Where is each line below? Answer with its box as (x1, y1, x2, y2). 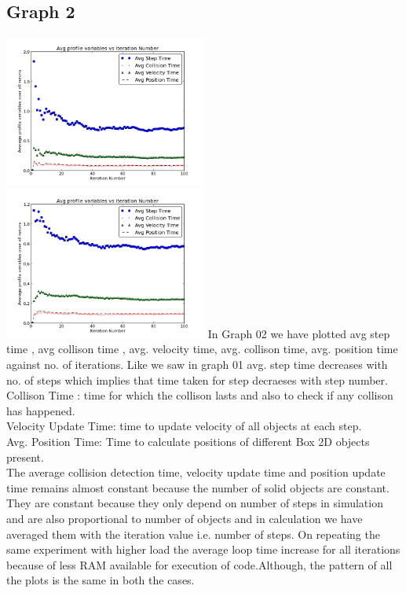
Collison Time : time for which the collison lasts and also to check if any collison (6, 387, 393, 403)
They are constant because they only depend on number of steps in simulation (6, 495, 383, 511)
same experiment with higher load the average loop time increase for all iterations (6, 541, 401, 558)
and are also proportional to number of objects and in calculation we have (6, 510, 363, 526)
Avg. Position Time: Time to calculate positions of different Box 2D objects (6, 433, 370, 449)
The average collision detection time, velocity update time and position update (6, 464, 386, 481)
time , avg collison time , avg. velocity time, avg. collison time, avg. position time (6, 341, 398, 357)
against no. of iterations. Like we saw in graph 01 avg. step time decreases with (6, 355, 388, 372)
